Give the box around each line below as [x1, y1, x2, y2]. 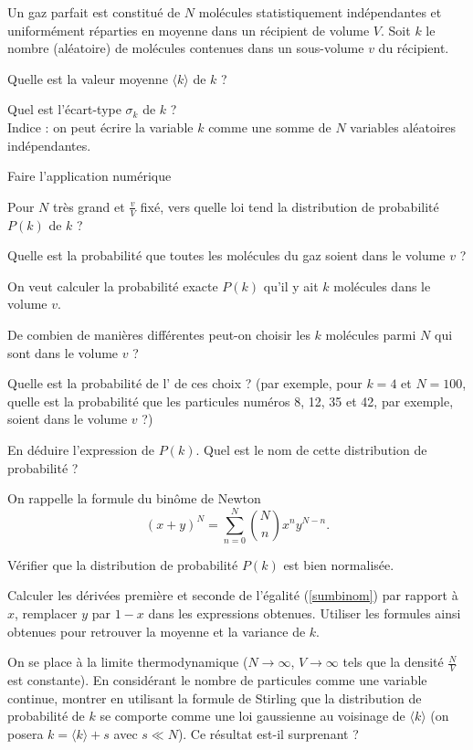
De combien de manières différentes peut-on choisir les [7, 324, 310, 343]
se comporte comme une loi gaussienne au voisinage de [100, 706, 405, 725]
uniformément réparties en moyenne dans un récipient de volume [7, 20, 370, 39]
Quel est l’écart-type [7, 100, 121, 119]
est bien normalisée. [283, 555, 394, 574]
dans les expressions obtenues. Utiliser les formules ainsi [148, 604, 461, 623]
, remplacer [15, 604, 78, 623]
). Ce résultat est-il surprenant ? [177, 724, 359, 743]
